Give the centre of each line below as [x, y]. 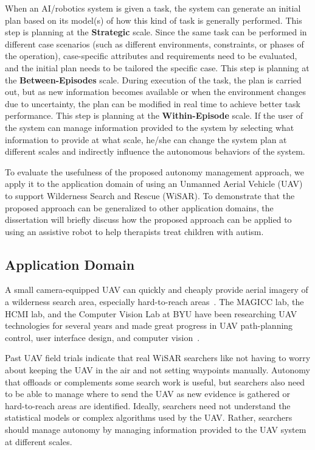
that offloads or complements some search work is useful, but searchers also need [155, 381]
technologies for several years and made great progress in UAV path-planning [149, 325]
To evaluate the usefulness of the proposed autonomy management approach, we [154, 171]
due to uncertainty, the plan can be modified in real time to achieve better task [153, 103]
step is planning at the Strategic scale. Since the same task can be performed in [156, 32]
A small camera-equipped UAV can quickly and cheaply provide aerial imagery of [157, 290]
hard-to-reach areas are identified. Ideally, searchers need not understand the [148, 405]
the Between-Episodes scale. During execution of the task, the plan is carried [153, 79]
